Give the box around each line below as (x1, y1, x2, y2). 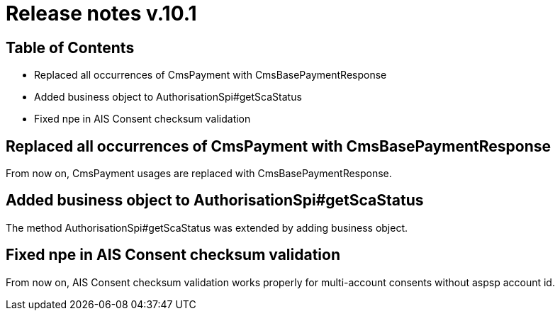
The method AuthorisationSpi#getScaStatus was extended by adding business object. (6, 221, 408, 234)
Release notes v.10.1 (6, 1, 197, 26)
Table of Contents (6, 38, 135, 57)
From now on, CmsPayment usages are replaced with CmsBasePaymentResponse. (6, 167, 392, 180)
